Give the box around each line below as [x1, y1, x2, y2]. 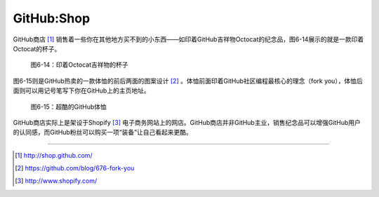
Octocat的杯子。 [13, 44, 61, 53]
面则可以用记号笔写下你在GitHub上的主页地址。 [13, 86, 150, 95]
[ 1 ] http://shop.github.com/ [15, 151, 93, 159]
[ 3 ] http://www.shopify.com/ [15, 177, 98, 185]
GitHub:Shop [13, 11, 91, 26]
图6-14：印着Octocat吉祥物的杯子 [30, 60, 128, 69]
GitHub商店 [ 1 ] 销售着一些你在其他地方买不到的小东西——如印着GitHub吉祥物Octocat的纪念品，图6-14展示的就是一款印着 [13, 35, 364, 43]
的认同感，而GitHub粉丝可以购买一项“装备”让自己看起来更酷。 [13, 128, 193, 137]
